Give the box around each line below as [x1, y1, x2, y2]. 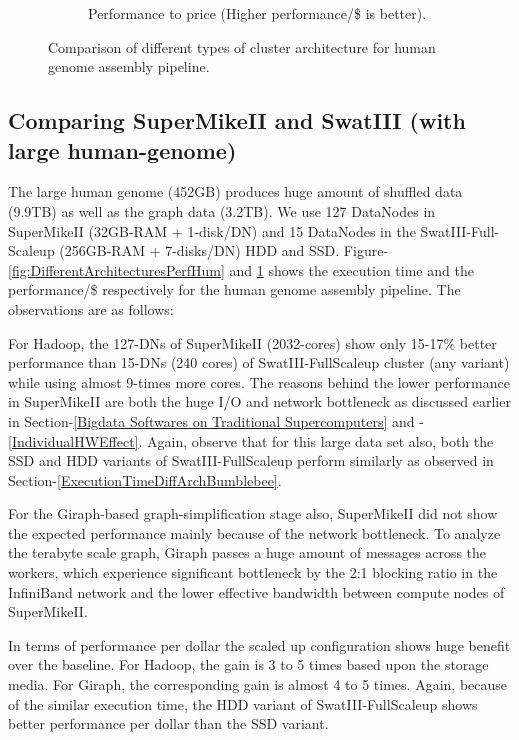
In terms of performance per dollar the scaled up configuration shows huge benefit [8, 634, 511, 655]
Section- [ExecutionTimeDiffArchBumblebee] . [8, 469, 282, 490]
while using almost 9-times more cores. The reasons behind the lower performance [8, 371, 510, 392]
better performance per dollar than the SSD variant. [8, 713, 329, 734]
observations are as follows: [8, 298, 174, 319]
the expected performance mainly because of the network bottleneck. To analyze [8, 522, 501, 543]
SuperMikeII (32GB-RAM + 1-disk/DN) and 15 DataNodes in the [8, 220, 416, 241]
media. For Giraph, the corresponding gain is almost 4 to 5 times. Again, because [8, 674, 507, 695]
